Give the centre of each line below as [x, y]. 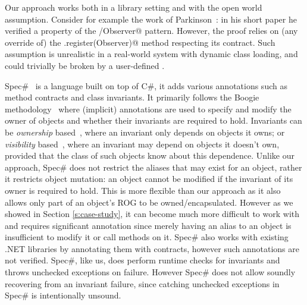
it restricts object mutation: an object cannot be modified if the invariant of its [149, 179]
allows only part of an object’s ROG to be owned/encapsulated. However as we [149, 202]
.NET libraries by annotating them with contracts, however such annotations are [152, 248]
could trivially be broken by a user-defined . [85, 65]
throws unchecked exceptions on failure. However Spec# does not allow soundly [150, 272]
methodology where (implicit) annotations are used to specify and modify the [148, 109]
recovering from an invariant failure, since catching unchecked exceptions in [142, 283]
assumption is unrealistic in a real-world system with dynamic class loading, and [151, 54]
